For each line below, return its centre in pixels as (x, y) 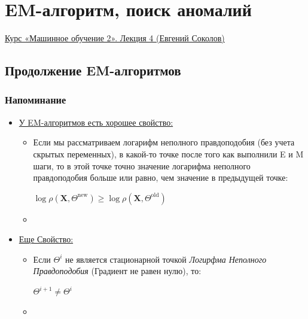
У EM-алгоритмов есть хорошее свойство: (96, 122)
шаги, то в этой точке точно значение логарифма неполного (142, 165)
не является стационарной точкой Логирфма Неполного (166, 259)
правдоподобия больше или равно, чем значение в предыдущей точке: (161, 177)
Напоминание (36, 100)
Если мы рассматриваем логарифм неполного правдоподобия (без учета (164, 142)
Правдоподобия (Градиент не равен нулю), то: (117, 271)
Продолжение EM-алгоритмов (93, 70)
